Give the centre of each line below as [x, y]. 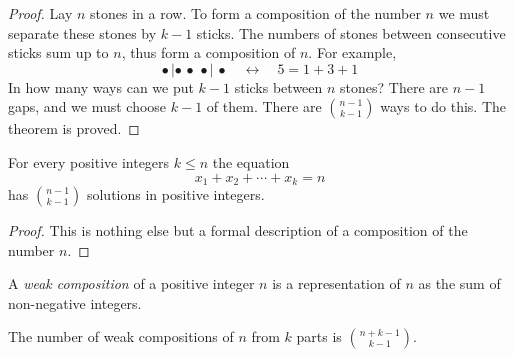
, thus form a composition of [208, 52]
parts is [319, 336]
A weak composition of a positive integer [131, 283]
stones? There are [394, 86]
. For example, [352, 52]
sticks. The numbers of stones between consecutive [351, 32]
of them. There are [264, 106]
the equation [251, 161]
